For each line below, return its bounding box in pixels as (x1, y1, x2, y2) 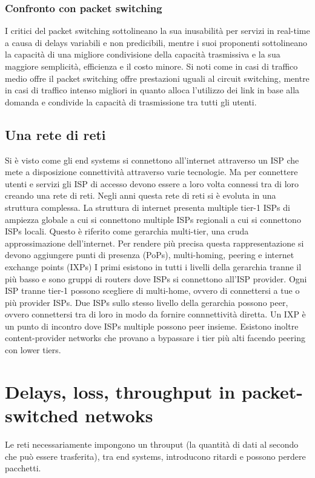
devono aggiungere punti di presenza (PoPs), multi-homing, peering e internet (5, 248, 294, 261)
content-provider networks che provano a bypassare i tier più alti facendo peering (5, 331, 305, 344)
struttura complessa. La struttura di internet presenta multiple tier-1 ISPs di (5, 201, 290, 213)
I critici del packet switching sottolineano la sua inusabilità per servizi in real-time (5, 24, 310, 37)
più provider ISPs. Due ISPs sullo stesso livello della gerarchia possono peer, (5, 296, 288, 308)
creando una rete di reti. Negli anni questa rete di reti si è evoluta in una (5, 189, 276, 202)
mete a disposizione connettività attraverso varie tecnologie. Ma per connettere (5, 165, 298, 178)
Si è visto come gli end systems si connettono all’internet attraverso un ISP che (5, 153, 299, 166)
